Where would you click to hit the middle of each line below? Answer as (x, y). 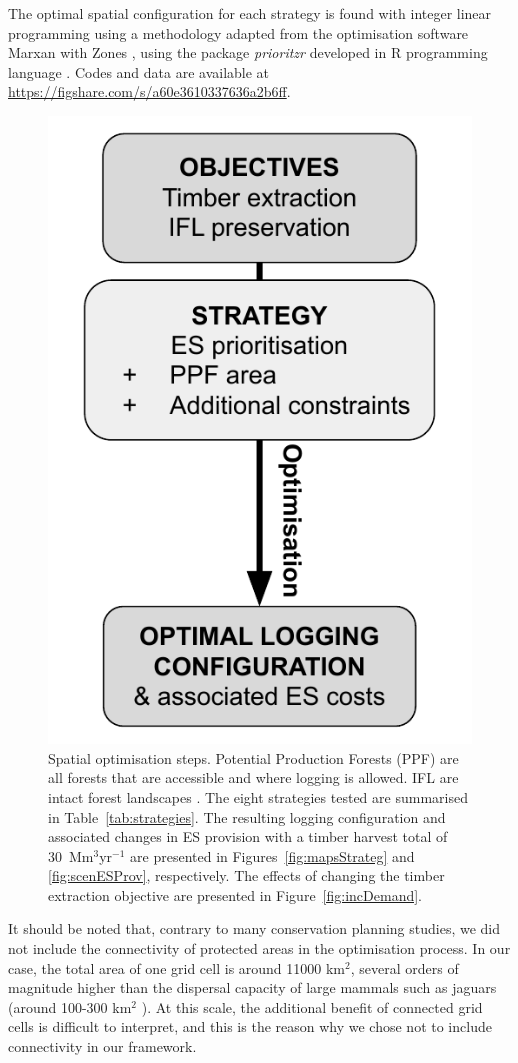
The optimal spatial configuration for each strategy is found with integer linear (250, 13)
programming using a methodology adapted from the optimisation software (238, 32)
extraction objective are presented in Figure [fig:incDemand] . (235, 894)
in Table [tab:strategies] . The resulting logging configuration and (247, 816)
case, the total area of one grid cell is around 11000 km (177, 967)
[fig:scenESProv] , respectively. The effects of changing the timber (246, 875)
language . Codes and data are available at (139, 71)
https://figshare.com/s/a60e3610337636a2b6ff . (149, 91)
